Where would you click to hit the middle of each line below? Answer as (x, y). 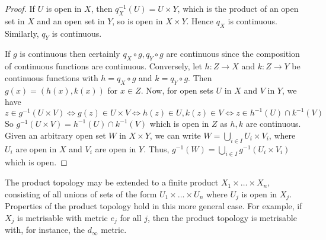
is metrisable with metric (63, 217)
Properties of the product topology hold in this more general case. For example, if (154, 206)
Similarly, (22, 33)
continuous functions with (52, 77)
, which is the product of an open (238, 8)
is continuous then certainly (70, 54)
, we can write (175, 135)
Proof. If (20, 8)
